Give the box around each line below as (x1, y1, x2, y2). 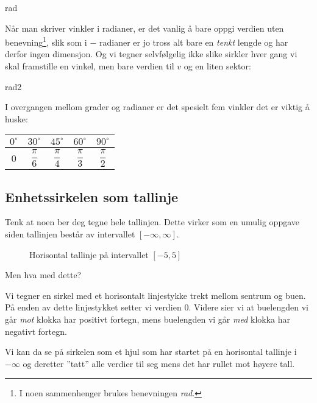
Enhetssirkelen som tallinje (5, 187, 179, 206)
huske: (5, 112, 28, 125)
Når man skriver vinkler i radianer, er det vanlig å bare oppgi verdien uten (5, 21, 284, 34)
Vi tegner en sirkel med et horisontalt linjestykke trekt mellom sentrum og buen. (5, 289, 306, 301)
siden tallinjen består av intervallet (5, 228, 135, 240)
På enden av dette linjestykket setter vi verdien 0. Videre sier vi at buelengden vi (5, 301, 308, 314)
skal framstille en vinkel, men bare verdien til (5, 60, 174, 72)
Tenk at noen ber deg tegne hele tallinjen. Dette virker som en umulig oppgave (5, 216, 299, 228)
